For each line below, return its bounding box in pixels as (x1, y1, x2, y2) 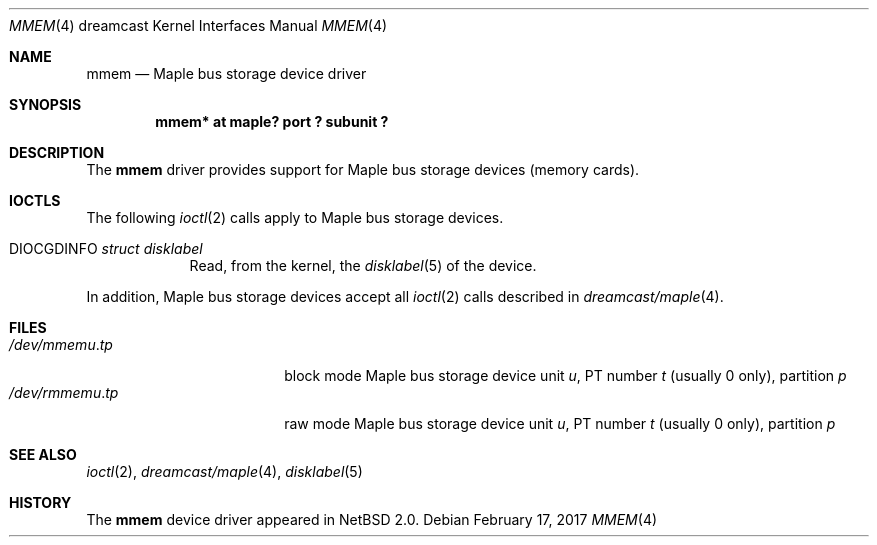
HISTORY (9, 494, 72, 511)
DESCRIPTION (9, 144, 105, 161)
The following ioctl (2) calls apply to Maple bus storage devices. (86, 209, 504, 226)
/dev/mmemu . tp (9, 336, 113, 353)
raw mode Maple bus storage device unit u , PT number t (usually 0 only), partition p (284, 415, 836, 432)
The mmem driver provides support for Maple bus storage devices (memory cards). (86, 161, 640, 178)
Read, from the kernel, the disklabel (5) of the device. (189, 257, 537, 274)
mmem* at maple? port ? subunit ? (155, 113, 389, 130)
